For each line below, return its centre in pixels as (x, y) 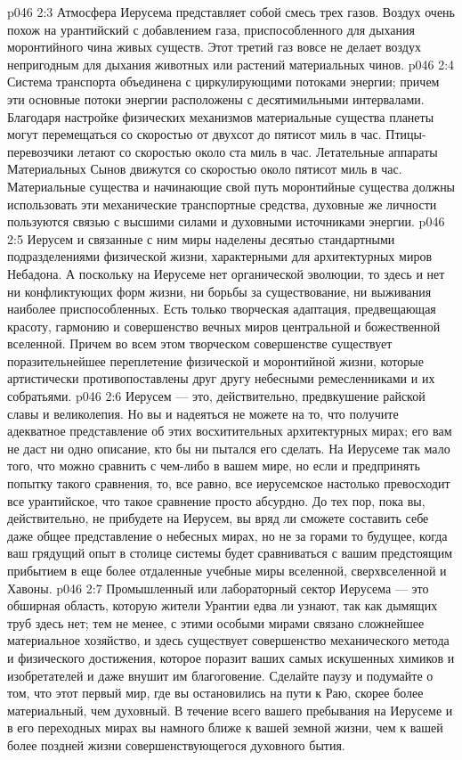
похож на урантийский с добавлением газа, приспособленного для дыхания (211, 29)
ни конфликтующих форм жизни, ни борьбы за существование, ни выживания (219, 291)
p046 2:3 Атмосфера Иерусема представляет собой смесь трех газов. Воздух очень (231, 12)
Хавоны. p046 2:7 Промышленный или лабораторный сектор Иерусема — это (218, 588)
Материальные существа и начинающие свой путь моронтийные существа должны (231, 186)
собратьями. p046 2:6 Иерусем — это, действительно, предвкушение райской (216, 396)
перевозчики (41, 151)
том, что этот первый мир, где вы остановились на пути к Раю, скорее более (215, 693)
